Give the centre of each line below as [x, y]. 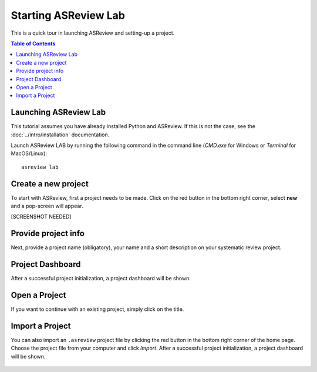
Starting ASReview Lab [68, 15]
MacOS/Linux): [29, 153]
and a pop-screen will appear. [47, 206]
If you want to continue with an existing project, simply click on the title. [97, 309]
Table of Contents [33, 43]
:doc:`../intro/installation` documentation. [60, 135]
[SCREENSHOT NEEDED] [41, 217]
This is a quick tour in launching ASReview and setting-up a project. [93, 33]
